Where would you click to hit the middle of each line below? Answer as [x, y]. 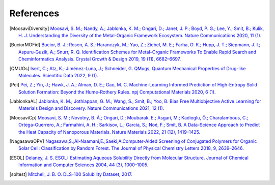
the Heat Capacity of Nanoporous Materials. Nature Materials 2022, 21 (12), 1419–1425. [109, 132]
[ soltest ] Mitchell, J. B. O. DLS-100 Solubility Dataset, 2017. [71, 174]
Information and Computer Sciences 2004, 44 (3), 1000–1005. [84, 165]
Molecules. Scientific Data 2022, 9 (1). [59, 75]
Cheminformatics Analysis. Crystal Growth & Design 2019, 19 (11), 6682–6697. [100, 59]
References [34, 13]
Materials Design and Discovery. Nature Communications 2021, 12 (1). [91, 108]
